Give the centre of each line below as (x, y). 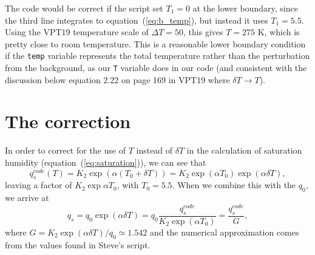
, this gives (203, 32)
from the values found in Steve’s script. (78, 244)
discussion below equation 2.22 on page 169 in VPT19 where (117, 79)
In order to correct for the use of (65, 150)
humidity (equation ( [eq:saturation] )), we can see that (106, 162)
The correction (68, 121)
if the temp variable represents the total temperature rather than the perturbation (157, 56)
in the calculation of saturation (244, 150)
